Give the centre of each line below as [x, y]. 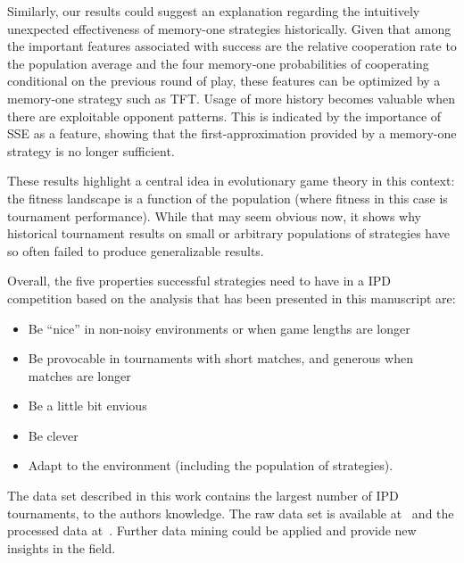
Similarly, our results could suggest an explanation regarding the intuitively [214, 11]
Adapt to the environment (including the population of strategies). [211, 465]
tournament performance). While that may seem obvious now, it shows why [214, 215]
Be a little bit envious [87, 406]
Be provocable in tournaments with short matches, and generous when [220, 358]
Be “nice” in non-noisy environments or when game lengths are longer [219, 328]
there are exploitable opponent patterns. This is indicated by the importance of [224, 116]
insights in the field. [62, 547]
